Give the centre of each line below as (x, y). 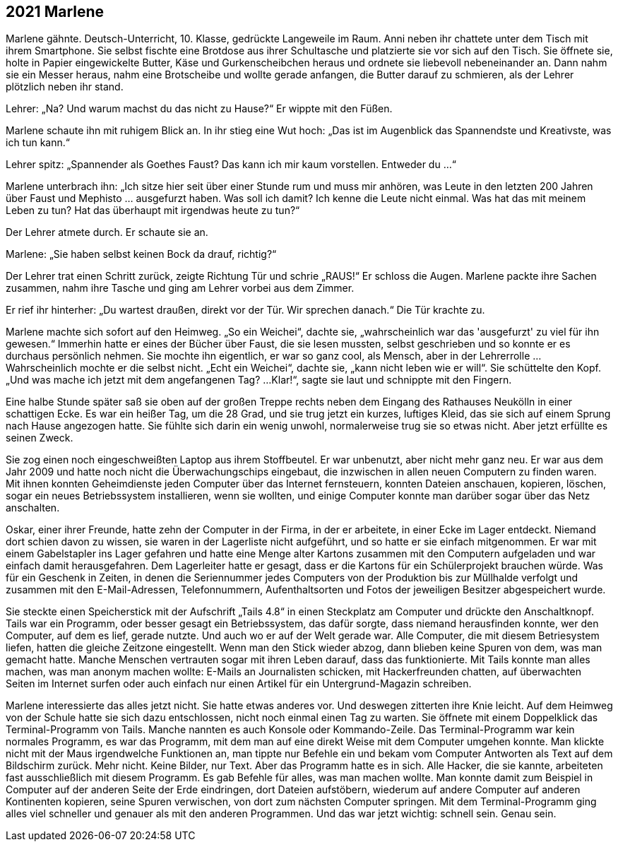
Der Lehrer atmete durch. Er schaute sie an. (107, 232)
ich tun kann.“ (38, 143)
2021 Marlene (55, 12)
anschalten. (33, 508)
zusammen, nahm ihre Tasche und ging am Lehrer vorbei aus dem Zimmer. (180, 288)
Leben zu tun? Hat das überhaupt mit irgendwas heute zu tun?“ (153, 211)
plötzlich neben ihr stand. (65, 87)
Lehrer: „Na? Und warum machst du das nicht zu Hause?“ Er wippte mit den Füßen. (199, 109)
